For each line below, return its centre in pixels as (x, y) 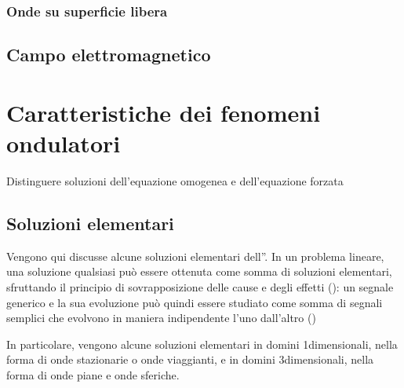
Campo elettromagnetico (109, 55)
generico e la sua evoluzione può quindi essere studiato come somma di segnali (195, 302)
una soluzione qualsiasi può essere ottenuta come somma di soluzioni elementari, (199, 271)
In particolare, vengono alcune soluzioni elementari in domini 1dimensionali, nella (202, 344)
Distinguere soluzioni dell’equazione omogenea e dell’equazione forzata (175, 180)
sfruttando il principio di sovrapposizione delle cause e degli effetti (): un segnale (200, 286)
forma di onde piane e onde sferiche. (93, 374)
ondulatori (64, 143)
